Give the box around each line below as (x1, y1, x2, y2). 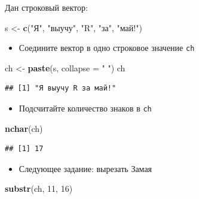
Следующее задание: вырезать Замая (19, 162, 152, 174)
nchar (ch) (5, 122, 43, 134)
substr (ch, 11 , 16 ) (5, 182, 73, 195)
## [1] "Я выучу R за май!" (5, 84, 117, 93)
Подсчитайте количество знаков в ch (19, 102, 152, 114)
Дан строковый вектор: (5, 1, 88, 13)
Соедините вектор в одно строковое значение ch (19, 41, 195, 54)
